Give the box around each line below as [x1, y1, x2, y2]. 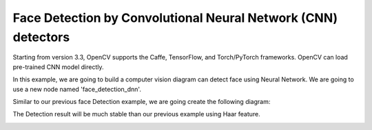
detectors [12, 29, 70, 44]
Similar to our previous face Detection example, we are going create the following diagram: [12, 97, 271, 105]
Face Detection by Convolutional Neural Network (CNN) [12, 10, 338, 25]
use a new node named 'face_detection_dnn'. [12, 85, 141, 93]
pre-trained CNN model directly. [12, 62, 104, 71]
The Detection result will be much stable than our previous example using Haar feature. [12, 110, 261, 118]
